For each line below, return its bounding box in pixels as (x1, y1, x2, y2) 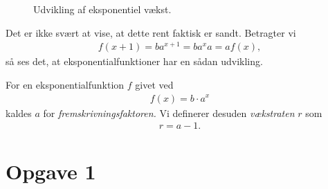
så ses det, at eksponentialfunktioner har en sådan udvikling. (6, 54, 263, 69)
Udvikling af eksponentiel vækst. (33, 2, 172, 16)
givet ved (135, 77, 174, 91)
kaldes (6, 105, 32, 120)
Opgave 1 (6, 157, 96, 186)
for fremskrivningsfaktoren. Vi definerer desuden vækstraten (43, 105, 295, 120)
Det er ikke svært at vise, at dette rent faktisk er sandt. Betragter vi (6, 25, 296, 39)
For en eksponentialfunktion (6, 77, 125, 91)
